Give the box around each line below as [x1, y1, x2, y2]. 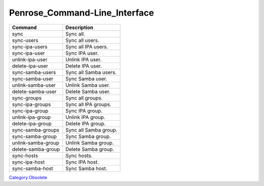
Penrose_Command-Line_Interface [9, 7, 154, 18]
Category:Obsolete [9, 174, 47, 180]
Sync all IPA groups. [65, 101, 112, 107]
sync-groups [12, 94, 42, 101]
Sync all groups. [65, 94, 103, 101]
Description [65, 24, 93, 31]
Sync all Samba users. [65, 69, 117, 76]
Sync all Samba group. [65, 126, 117, 133]
